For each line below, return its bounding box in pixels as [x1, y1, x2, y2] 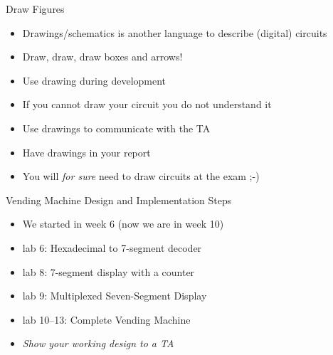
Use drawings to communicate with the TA [22, 120, 211, 135]
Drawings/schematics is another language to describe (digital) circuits [22, 25, 327, 40]
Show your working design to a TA [22, 336, 174, 351]
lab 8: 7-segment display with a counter [22, 264, 195, 279]
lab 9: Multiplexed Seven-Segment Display [22, 288, 207, 303]
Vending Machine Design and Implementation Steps [6, 192, 232, 207]
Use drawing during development [22, 73, 166, 88]
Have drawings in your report [22, 144, 151, 159]
